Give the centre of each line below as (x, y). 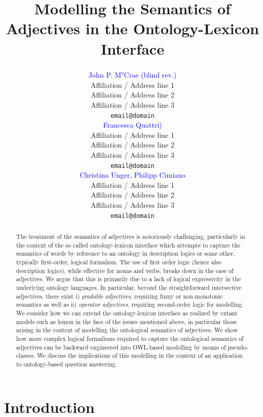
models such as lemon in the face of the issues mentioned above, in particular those (126, 321)
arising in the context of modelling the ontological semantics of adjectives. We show (127, 330)
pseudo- (238, 347)
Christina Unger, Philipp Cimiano (133, 175)
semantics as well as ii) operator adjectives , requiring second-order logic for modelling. (130, 304)
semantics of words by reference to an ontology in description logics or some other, (126, 253)
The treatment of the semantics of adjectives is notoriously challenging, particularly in (130, 237)
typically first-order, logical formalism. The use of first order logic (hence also (119, 262)
